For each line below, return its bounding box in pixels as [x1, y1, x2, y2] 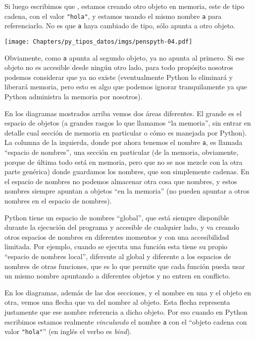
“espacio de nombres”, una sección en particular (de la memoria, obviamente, [4, 147, 239, 157]
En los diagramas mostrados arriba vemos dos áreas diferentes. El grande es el [4, 108, 242, 118]
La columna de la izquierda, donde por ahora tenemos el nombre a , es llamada [4, 137, 243, 147]
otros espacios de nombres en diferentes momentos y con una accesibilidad [4, 231, 229, 242]
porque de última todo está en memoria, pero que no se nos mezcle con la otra [4, 156, 243, 167]
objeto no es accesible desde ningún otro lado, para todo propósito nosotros [4, 62, 233, 72]
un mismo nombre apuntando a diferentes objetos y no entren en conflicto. [4, 271, 231, 281]
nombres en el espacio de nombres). [4, 196, 112, 205]
